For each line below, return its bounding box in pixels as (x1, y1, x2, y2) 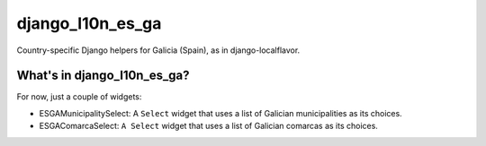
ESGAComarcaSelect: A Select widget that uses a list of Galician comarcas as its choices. (39, 121, 378, 132)
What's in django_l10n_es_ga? (16, 68, 190, 83)
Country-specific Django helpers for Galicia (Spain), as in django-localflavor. (16, 45, 301, 56)
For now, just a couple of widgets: (16, 91, 142, 102)
